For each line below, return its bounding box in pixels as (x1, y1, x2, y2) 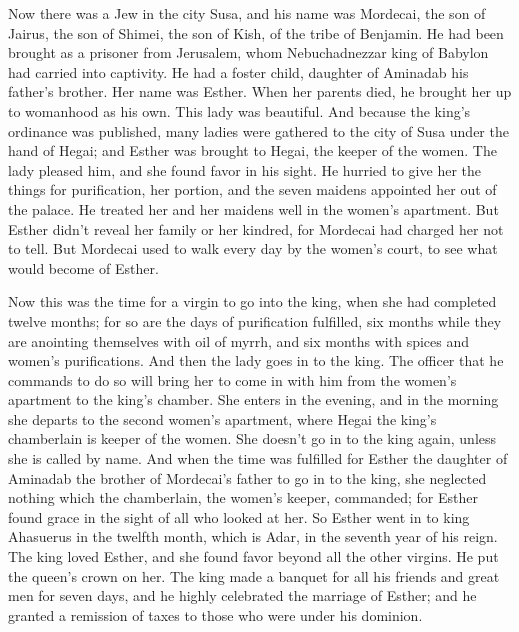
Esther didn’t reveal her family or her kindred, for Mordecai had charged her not (8, 218, 504, 239)
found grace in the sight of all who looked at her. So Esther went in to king (8, 506, 470, 527)
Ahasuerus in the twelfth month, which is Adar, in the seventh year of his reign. (8, 526, 498, 547)
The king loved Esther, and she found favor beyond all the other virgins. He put (8, 546, 499, 567)
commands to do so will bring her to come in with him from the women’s (8, 369, 457, 390)
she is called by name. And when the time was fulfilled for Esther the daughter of (8, 448, 508, 469)
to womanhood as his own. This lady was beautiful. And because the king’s (8, 100, 471, 121)
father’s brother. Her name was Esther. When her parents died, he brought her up (8, 81, 512, 102)
